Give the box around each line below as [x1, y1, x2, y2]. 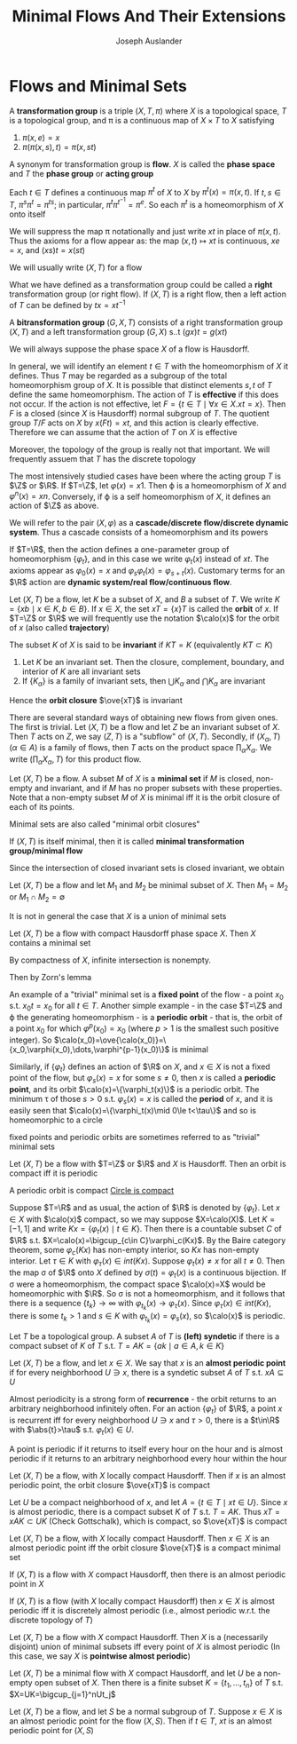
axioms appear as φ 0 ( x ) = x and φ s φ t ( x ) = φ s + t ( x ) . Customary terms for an [9, 566, 285, 578]
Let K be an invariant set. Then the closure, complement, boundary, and [21, 656, 285, 667]
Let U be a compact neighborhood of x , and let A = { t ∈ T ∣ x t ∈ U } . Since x [9, 1496, 288, 1507]
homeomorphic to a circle [9, 1114, 104, 1125]
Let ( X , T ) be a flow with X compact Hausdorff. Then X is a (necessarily [9, 1631, 269, 1642]
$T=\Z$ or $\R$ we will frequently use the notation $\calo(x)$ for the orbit [9, 613, 280, 623]
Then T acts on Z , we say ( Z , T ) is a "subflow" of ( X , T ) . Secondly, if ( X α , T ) [9, 731, 281, 743]
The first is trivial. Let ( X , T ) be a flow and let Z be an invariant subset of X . [9, 721, 281, 732]
